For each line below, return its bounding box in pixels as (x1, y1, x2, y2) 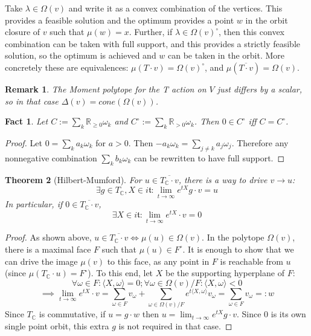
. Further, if (129, 25, 173, 38)
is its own (271, 308, 306, 320)
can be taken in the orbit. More (168, 49, 285, 62)
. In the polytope (202, 231, 265, 244)
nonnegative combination (5, 151, 97, 164)
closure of (5, 25, 40, 38)
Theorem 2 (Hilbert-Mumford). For (5, 173, 142, 186)
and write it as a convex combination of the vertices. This (68, 2, 283, 14)
